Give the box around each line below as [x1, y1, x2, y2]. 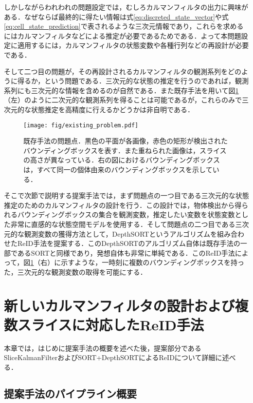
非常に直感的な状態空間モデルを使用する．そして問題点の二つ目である [10, 219, 235, 229]
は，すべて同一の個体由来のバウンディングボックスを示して [23, 164, 213, 174]
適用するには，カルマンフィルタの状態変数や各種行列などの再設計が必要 [17, 40, 249, 50]
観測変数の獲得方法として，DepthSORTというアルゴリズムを [24, 228, 217, 239]
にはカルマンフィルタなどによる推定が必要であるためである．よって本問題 [4, 30, 241, 40]
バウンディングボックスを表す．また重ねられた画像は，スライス [23, 145, 227, 155]
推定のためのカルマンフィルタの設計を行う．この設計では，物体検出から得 [4, 200, 242, 210]
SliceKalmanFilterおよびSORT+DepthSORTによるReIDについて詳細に [4, 352, 222, 363]
